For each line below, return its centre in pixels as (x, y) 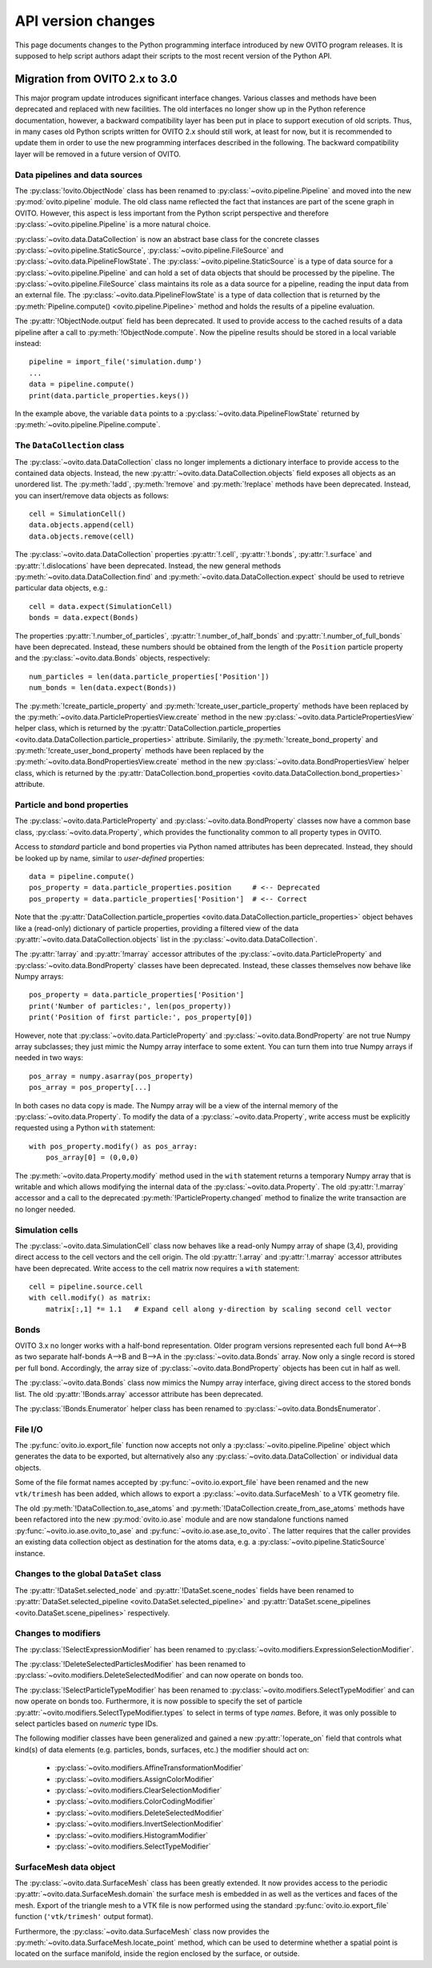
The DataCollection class (70, 446)
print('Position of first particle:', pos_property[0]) (141, 1017)
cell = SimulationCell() (78, 514)
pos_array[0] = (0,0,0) (92, 1157)
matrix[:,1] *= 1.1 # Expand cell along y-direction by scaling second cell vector (218, 1309)
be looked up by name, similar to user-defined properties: (110, 858)
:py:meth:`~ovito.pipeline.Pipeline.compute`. (88, 425)
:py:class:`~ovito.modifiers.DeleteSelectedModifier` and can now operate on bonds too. (159, 1676)
